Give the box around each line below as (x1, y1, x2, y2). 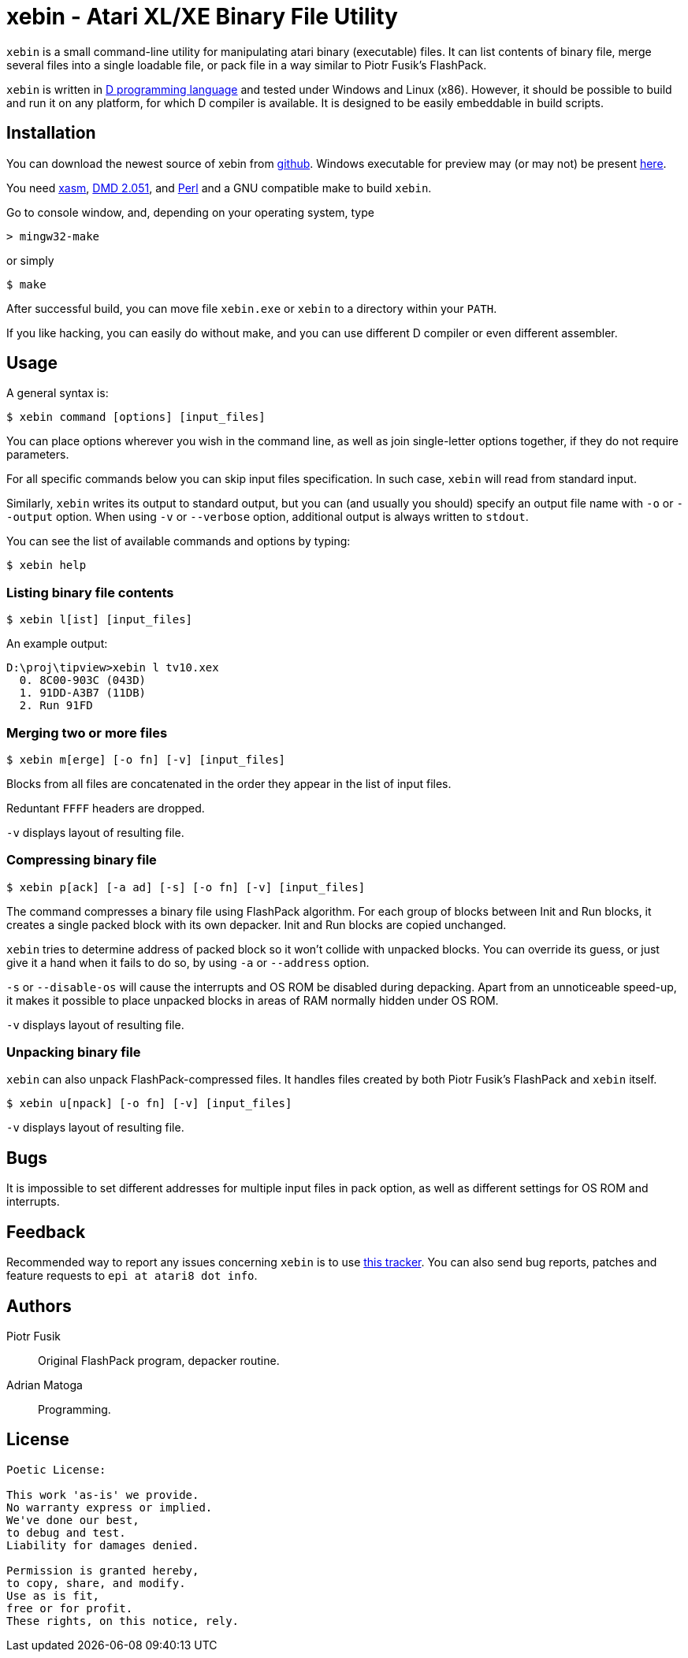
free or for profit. (6, 1601, 133, 1615)
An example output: (6, 637, 108, 651)
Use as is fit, (6, 1589, 100, 1602)
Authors (6, 1296, 72, 1316)
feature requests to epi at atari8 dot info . (6, 1269, 258, 1283)
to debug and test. (6, 1526, 126, 1539)
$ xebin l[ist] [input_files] (6, 613, 193, 626)
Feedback (6, 1221, 86, 1242)
